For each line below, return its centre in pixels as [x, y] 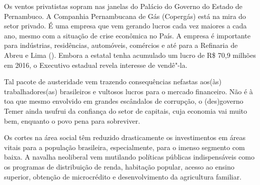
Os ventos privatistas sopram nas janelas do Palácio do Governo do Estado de [123, 6]
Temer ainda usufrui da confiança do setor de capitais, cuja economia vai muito [126, 110]
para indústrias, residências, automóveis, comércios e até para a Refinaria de [121, 45]
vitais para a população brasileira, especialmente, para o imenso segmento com [124, 147]
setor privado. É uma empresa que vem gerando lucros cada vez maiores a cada [125, 26]
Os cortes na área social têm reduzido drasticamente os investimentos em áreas [125, 137]
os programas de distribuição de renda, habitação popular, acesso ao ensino [119, 166]
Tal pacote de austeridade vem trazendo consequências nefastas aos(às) [113, 82]
